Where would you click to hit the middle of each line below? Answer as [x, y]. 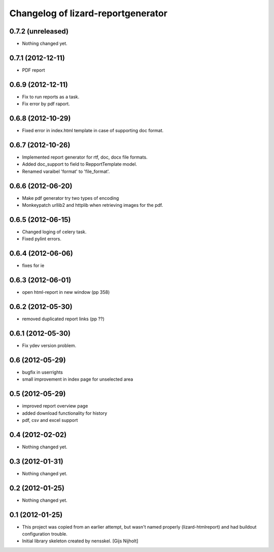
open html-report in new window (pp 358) [66, 292]
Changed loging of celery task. [54, 232]
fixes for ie [33, 266]
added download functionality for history [65, 413]
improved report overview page [55, 406]
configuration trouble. [45, 534]
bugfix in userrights [43, 372]
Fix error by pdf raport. [46, 104]
